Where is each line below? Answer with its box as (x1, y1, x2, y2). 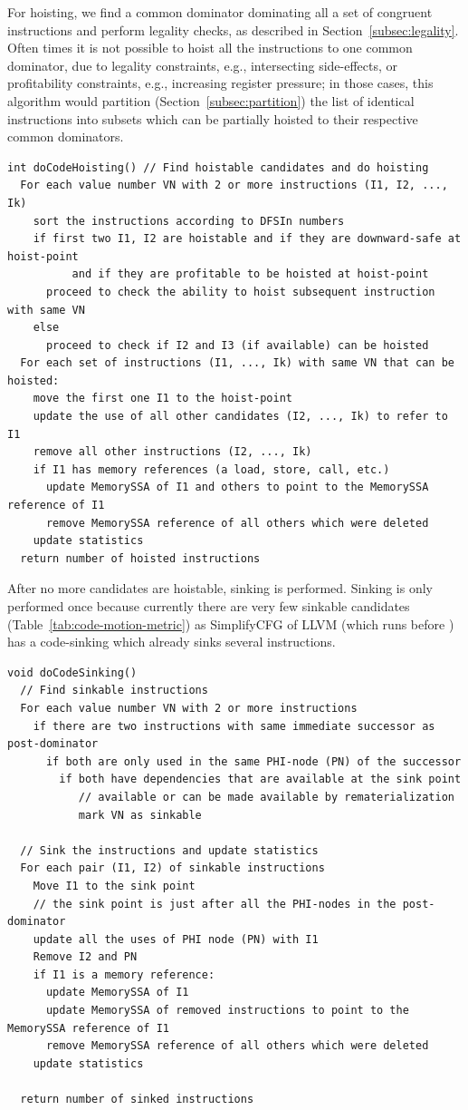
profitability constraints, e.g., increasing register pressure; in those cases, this (7, 73, 434, 92)
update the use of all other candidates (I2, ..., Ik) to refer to (33, 410, 448, 424)
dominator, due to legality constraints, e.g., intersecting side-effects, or (7, 55, 398, 74)
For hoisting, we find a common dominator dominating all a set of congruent (7, 3, 433, 21)
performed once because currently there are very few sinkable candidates (7, 597, 410, 615)
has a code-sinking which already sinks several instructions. (7, 632, 336, 651)
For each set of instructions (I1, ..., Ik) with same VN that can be (20, 356, 454, 370)
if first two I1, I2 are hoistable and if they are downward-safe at (33, 232, 462, 246)
